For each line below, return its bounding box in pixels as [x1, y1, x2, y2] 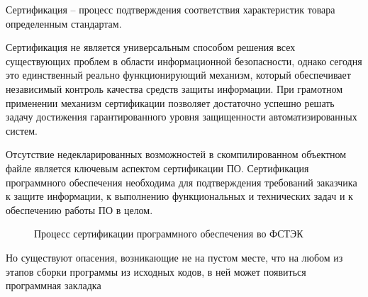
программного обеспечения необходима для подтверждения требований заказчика [6, 174, 357, 189]
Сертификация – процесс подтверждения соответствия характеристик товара [6, 2, 335, 16]
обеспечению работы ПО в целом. [6, 202, 153, 217]
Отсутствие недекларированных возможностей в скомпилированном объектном [6, 147, 347, 162]
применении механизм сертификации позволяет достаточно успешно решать [6, 95, 335, 110]
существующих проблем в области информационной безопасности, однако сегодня [6, 53, 362, 68]
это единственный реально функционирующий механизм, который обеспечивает [6, 67, 351, 82]
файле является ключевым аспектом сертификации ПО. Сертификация [6, 160, 309, 175]
